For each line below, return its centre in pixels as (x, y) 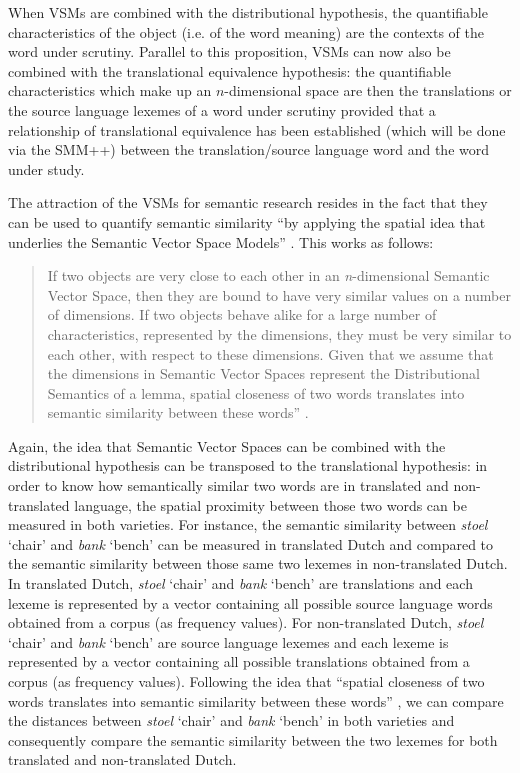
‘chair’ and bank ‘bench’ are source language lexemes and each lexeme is (228, 641)
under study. (46, 168)
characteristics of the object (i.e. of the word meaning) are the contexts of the (246, 31)
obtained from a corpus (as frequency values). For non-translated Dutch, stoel (246, 622)
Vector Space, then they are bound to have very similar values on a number (279, 294)
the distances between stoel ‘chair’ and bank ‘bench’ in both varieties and (231, 720)
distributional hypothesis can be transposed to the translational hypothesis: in (248, 465)
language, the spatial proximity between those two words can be (270, 504)
